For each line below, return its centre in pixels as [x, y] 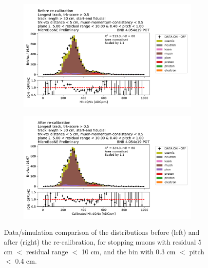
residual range [47, 251]
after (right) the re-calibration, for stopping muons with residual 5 [103, 242]
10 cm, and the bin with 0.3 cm [129, 251]
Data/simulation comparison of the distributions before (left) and [102, 232]
